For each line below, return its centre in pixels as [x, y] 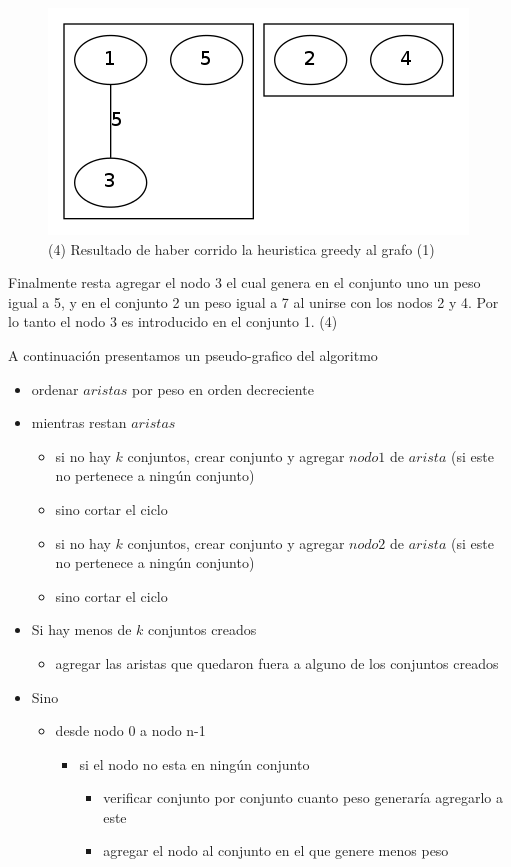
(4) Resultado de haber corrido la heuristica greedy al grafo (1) [241, 248]
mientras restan [79, 422]
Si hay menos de [81, 629]
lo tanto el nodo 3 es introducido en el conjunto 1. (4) [173, 321]
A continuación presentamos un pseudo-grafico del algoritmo [193, 354]
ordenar [55, 388]
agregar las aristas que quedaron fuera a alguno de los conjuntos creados [277, 662]
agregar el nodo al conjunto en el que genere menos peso [276, 850]
